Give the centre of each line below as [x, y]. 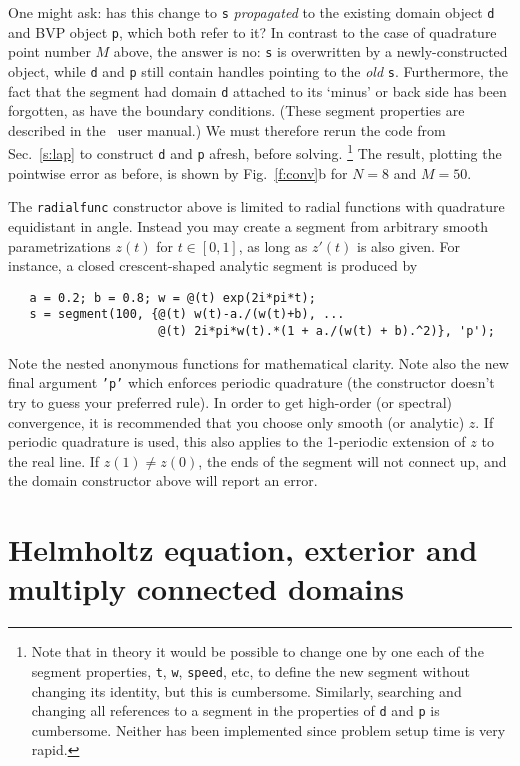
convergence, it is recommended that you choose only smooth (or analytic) [236, 421]
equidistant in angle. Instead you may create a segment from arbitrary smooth [248, 226]
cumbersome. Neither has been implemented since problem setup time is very [268, 729]
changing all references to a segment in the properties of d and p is [235, 710]
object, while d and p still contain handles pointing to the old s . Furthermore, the [258, 70]
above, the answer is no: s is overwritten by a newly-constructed [310, 51]
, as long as [273, 245]
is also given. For [409, 245]
